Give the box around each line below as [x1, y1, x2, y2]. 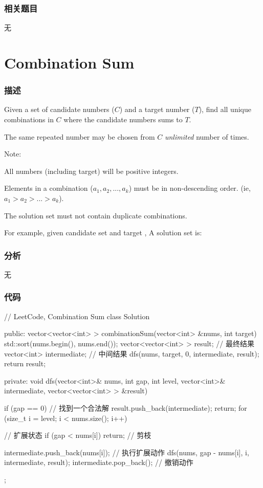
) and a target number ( [119, 104, 195, 115]
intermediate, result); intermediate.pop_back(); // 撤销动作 [4, 457, 193, 468]
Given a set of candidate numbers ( [4, 104, 115, 115]
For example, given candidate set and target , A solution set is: [4, 227, 202, 238]
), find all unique [199, 104, 251, 115]
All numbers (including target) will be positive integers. [4, 165, 179, 176]
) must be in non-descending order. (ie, [128, 183, 251, 193]
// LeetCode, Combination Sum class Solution [4, 310, 150, 321]
